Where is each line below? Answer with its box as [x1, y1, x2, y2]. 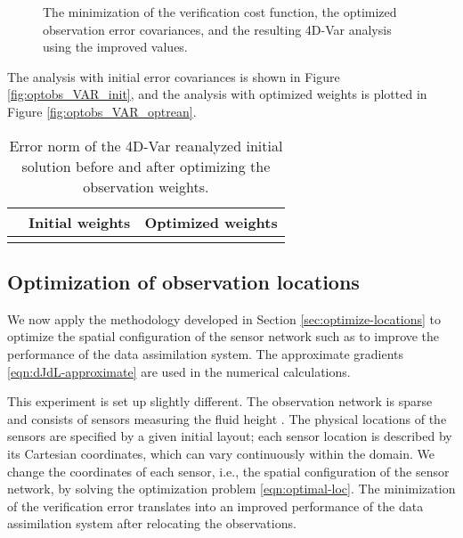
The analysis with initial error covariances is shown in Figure [7, 67, 340, 86]
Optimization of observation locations [7, 267, 360, 295]
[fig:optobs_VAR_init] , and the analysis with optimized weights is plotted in [7, 85, 427, 103]
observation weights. [83, 175, 209, 197]
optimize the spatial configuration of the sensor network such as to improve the [7, 327, 440, 346]
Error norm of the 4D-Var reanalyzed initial [9, 134, 283, 156]
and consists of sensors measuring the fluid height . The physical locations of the [7, 409, 447, 428]
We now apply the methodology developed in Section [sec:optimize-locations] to [7, 309, 442, 328]
